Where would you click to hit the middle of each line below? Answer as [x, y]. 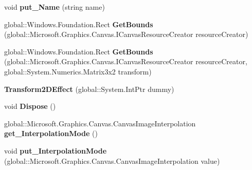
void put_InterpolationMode [56, 150]
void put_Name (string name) [55, 7]
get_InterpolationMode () [51, 133]
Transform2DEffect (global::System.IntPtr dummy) [89, 89]
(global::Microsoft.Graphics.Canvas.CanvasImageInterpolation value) [112, 160]
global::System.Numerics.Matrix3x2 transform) [78, 71]
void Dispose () [30, 106]
